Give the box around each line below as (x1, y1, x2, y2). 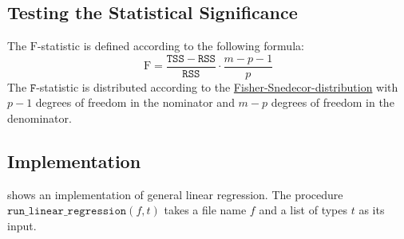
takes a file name (164, 202, 247, 218)
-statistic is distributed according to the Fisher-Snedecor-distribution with (36, 78, 398, 95)
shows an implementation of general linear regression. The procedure (7, 186, 343, 202)
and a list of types (259, 202, 347, 218)
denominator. (7, 110, 72, 127)
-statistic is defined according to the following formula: (37, 37, 304, 54)
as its (358, 202, 385, 218)
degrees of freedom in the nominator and (35, 94, 235, 111)
